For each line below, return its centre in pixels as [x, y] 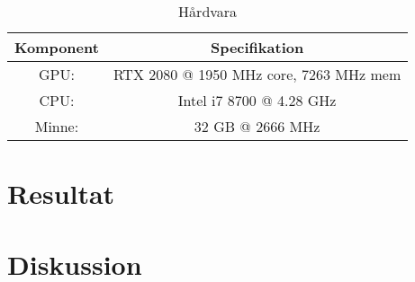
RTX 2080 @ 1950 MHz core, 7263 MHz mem [257, 74]
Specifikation [257, 47]
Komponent [57, 47]
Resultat [61, 194]
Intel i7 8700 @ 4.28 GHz [257, 100]
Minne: [57, 126]
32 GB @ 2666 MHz [257, 126]
